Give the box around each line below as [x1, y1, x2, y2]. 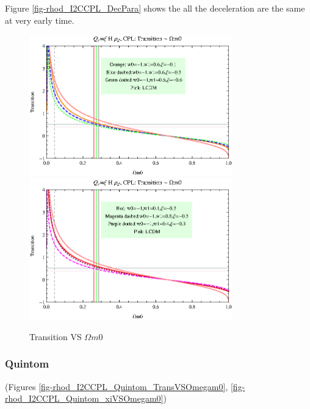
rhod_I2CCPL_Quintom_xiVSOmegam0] [5, 392, 164, 405]
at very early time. [5, 13, 74, 26]
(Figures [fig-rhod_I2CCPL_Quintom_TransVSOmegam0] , [5, 380, 228, 393]
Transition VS [29, 330, 82, 343]
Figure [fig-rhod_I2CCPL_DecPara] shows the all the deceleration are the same [5, 2, 305, 14]
